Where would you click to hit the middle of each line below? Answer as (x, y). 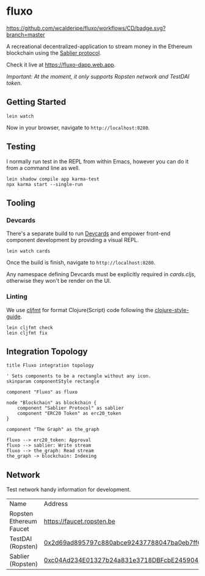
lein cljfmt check (30, 327)
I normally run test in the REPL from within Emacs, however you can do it (98, 161)
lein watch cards (28, 251)
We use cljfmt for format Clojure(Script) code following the (80, 310)
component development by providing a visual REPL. (73, 240)
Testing (21, 147)
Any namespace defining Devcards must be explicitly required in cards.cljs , (101, 274)
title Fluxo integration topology (50, 366)
